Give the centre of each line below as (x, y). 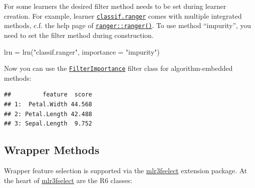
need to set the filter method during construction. (79, 35)
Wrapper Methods (52, 150)
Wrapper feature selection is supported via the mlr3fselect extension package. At (126, 170)
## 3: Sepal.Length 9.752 (48, 124)
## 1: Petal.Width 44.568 (48, 104)
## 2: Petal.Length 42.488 (48, 114)
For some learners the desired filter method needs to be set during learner (115, 6)
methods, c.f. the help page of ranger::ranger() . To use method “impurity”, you (127, 25)
